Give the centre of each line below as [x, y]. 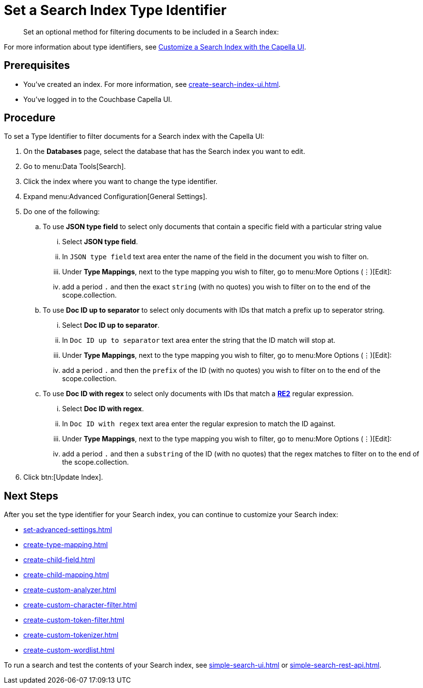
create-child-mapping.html [66, 575]
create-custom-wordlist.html [69, 650]
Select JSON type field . [100, 242]
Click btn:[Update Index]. [63, 477]
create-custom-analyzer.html [70, 590]
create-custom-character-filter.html [80, 605]
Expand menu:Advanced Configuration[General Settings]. [115, 197]
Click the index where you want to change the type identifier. [121, 182]
